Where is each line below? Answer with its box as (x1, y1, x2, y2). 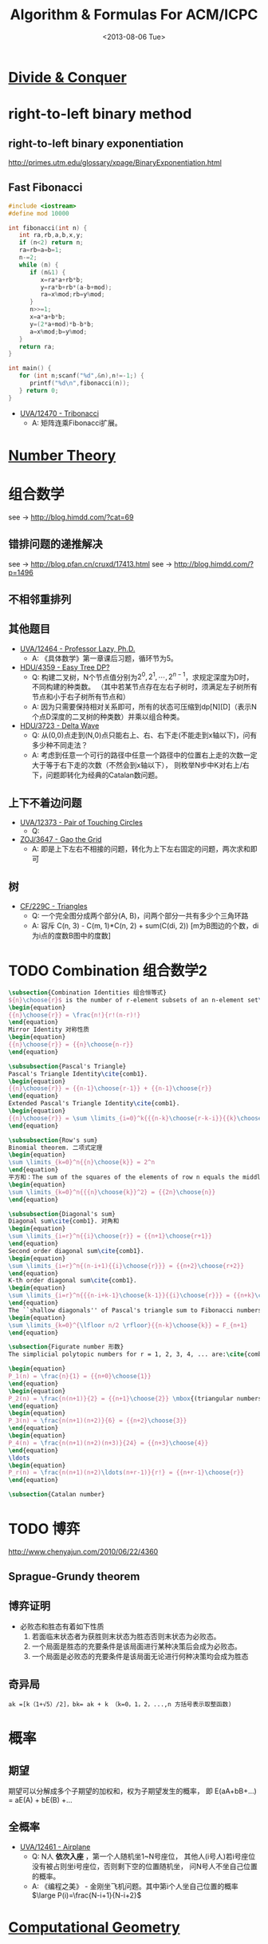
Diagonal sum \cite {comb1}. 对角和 (8, 1217, 120, 1226)
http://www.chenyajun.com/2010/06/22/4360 (8, 1547, 159, 1557)
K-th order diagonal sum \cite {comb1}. (8, 1277, 137, 1285)
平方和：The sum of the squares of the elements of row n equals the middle (8, 1173, 265, 1182)
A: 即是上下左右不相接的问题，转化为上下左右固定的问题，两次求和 (31, 844, 251, 854)
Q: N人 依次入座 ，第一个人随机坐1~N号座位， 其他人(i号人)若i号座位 (31, 1851, 256, 1861)
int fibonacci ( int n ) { (8, 223, 88, 232)
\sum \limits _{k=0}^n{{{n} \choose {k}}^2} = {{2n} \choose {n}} (8, 1187, 216, 1196)
